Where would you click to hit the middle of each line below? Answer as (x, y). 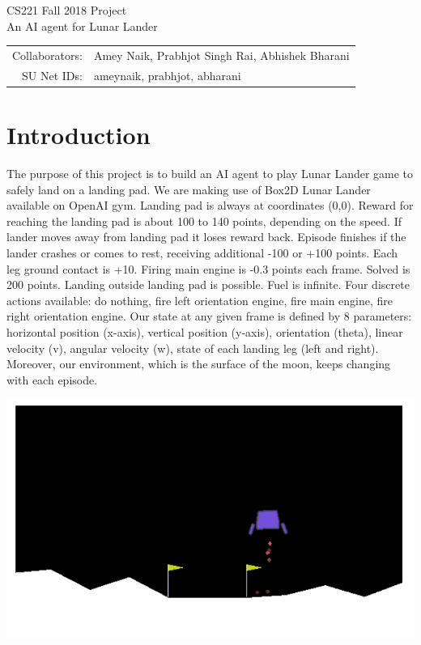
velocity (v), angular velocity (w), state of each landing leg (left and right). (193, 348)
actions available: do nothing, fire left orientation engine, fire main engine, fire (200, 300)
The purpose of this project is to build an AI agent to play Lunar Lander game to (210, 173)
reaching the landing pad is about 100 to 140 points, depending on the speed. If (204, 221)
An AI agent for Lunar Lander (82, 25)
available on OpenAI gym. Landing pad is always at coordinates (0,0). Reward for (210, 205)
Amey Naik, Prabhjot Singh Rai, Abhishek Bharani (221, 55)
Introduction (79, 135)
